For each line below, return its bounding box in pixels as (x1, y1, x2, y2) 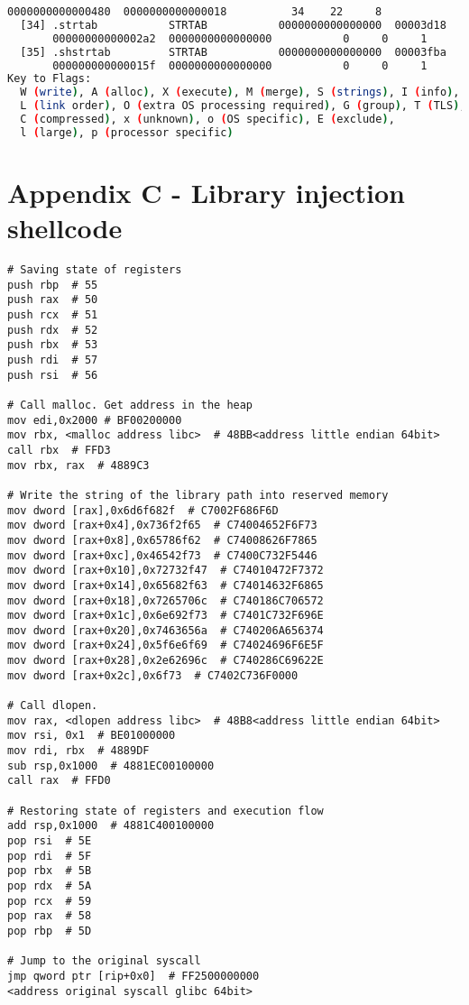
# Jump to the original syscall (7, 954, 201, 968)
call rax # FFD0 (7, 774, 111, 788)
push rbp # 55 (7, 278, 98, 291)
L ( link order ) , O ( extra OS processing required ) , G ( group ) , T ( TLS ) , (20, 99, 466, 113)
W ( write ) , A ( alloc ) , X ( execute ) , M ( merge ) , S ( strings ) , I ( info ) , (20, 86, 460, 99)
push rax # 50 (7, 293, 98, 307)
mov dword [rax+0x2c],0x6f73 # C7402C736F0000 (7, 668, 299, 682)
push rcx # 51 (7, 309, 98, 322)
